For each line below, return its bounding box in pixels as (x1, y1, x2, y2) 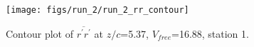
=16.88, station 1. (171, 26, 249, 41)
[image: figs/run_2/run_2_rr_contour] (6, 5, 189, 15)
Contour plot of (6, 26, 73, 41)
